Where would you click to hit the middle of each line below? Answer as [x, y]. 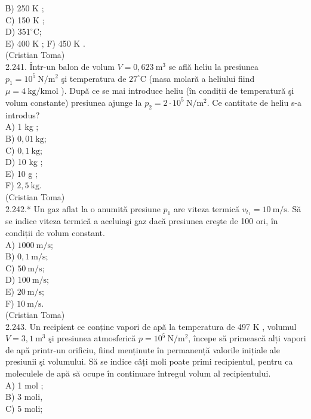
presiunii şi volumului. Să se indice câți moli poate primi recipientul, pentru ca [149, 361]
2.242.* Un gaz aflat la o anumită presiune [83, 208]
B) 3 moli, [24, 397]
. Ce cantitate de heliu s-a [254, 102]
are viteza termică [207, 208]
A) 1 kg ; [22, 126]
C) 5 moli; [24, 408]
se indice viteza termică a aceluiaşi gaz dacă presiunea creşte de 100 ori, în [142, 221]
